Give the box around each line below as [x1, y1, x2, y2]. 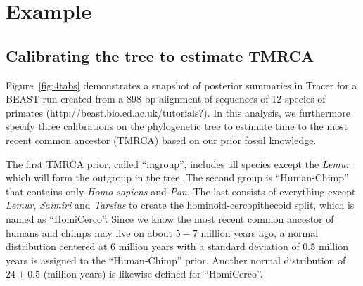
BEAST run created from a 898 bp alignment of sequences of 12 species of [6, 91, 326, 106]
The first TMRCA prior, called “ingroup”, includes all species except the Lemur [6, 156, 350, 171]
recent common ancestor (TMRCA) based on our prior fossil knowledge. [6, 132, 317, 147]
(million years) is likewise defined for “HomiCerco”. [43, 266, 263, 281]
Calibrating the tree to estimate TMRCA [6, 44, 314, 66]
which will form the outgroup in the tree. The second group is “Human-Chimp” [6, 170, 349, 185]
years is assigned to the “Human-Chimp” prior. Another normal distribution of [6, 252, 346, 267]
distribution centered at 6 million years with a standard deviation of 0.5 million [6, 239, 348, 254]
